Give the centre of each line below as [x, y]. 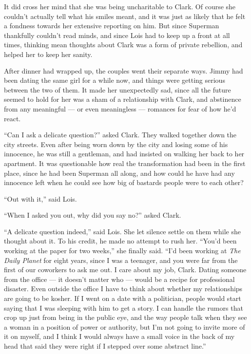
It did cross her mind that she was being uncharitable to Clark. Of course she [120, 6]
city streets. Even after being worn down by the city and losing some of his [116, 144]
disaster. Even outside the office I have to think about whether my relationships [123, 289]
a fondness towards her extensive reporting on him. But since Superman [112, 26]
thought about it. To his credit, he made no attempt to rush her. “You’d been [120, 241]
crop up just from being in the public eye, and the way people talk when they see [125, 317]
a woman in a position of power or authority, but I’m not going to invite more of [125, 326]
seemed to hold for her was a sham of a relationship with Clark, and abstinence [123, 99]
